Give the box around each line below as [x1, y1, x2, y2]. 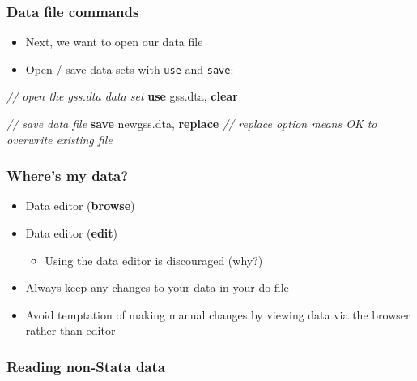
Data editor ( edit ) [25, 225, 118, 242]
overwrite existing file [6, 131, 113, 148]
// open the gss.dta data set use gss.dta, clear [6, 88, 238, 105]
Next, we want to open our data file [25, 33, 203, 50]
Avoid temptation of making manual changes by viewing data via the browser [25, 306, 411, 323]
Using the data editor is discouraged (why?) [45, 251, 263, 268]
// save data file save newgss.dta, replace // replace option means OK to [6, 115, 377, 132]
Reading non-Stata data [6, 356, 165, 376]
